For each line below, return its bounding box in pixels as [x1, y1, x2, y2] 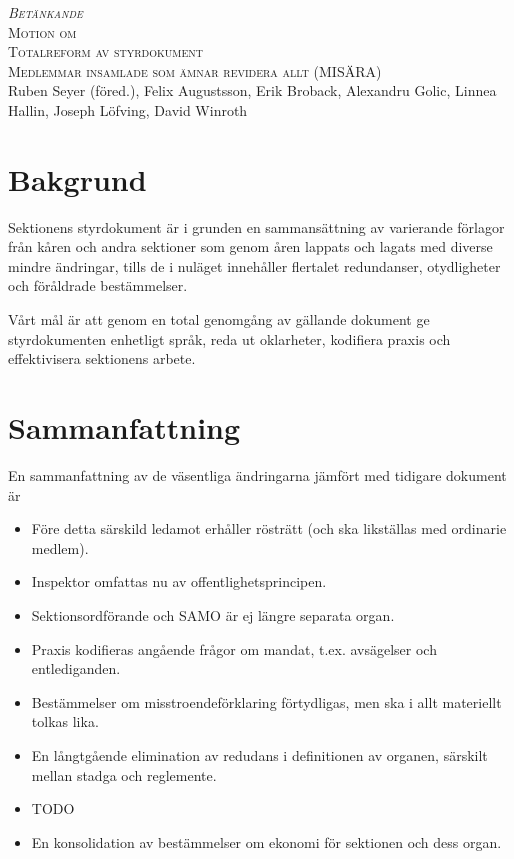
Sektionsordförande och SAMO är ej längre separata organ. [31, 604, 395, 625]
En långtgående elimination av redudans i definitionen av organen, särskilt [31, 744, 488, 765]
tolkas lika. [31, 711, 99, 732]
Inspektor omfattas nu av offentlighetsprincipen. [31, 571, 327, 592]
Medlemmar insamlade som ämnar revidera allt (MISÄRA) [8, 60, 382, 81]
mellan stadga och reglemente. [31, 764, 217, 785]
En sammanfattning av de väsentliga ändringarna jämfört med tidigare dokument [8, 464, 507, 485]
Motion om [8, 21, 77, 42]
